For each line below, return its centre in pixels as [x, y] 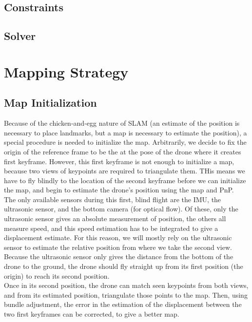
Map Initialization [50, 103]
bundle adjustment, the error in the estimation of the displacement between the [123, 304]
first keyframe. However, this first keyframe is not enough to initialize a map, [119, 161]
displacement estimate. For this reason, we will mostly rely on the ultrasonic [118, 237]
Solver [20, 36]
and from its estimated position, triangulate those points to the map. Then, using [126, 294]
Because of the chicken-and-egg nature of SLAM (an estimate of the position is [122, 123]
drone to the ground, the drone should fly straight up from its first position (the [124, 266]
